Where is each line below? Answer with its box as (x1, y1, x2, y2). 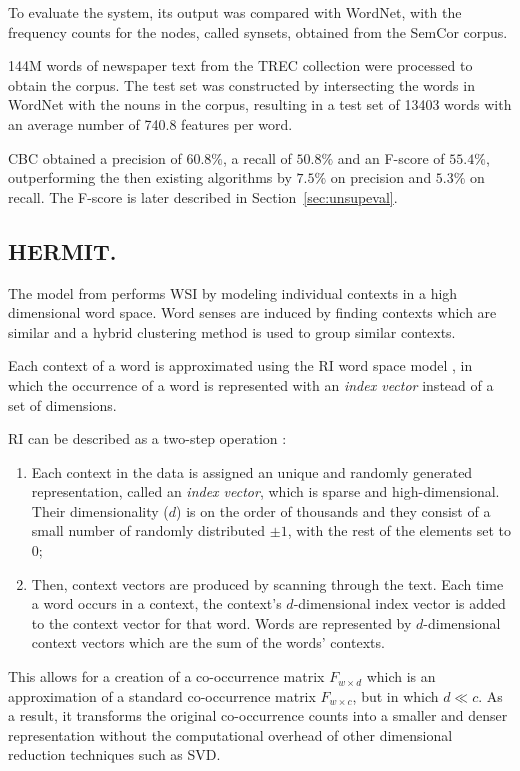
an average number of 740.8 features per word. (8, 113, 293, 134)
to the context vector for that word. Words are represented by (31, 612, 412, 633)
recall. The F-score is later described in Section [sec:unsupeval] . (8, 186, 398, 207)
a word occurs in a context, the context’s (31, 593, 282, 614)
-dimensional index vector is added (293, 593, 506, 614)
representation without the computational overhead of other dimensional (8, 724, 453, 745)
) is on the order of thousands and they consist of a (176, 500, 491, 521)
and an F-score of (337, 147, 445, 168)
